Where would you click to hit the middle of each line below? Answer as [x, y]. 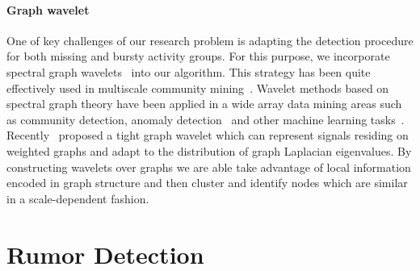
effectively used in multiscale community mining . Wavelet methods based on [198, 88]
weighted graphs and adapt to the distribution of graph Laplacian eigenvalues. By [209, 150]
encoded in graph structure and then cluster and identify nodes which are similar [207, 183]
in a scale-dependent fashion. [78, 198]
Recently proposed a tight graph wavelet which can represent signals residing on [208, 135]
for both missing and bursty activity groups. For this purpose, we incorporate [198, 56]
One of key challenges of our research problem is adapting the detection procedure [210, 40]
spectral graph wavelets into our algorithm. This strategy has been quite [189, 71]
